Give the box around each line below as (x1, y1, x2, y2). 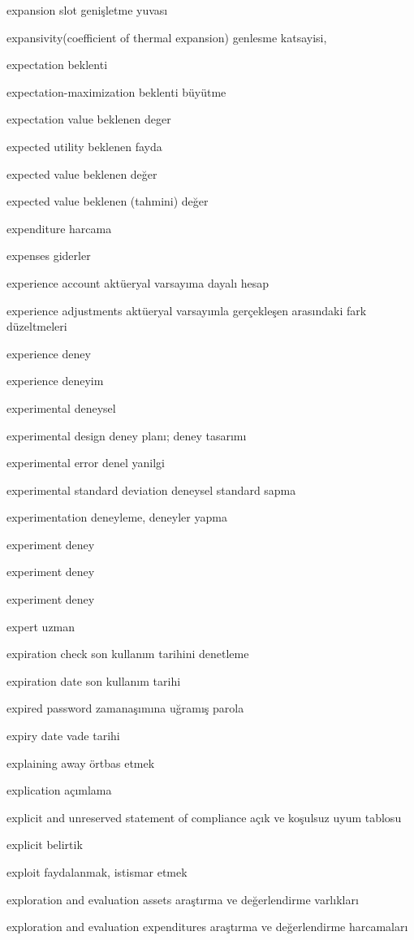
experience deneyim (6, 372, 104, 389)
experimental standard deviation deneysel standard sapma (6, 481, 296, 498)
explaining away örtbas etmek (6, 754, 155, 771)
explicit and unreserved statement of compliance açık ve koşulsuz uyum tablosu (6, 808, 402, 825)
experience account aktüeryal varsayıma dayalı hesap (6, 274, 270, 291)
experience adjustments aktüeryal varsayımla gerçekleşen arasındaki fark (6, 301, 367, 318)
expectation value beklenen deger (6, 110, 171, 128)
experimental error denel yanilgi (6, 454, 166, 471)
